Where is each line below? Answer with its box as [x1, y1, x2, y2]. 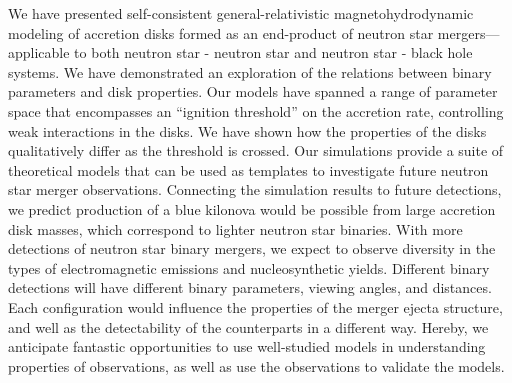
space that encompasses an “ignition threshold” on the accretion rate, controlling [8, 100, 504, 121]
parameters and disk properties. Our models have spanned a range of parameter [8, 81, 498, 102]
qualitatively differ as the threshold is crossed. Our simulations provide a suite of [8, 140, 504, 161]
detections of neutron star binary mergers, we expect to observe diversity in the [8, 238, 496, 259]
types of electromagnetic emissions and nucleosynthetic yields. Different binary [8, 257, 490, 278]
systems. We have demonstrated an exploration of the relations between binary [8, 61, 492, 82]
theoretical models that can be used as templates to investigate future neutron [8, 159, 489, 180]
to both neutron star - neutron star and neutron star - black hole [74, 42, 473, 63]
